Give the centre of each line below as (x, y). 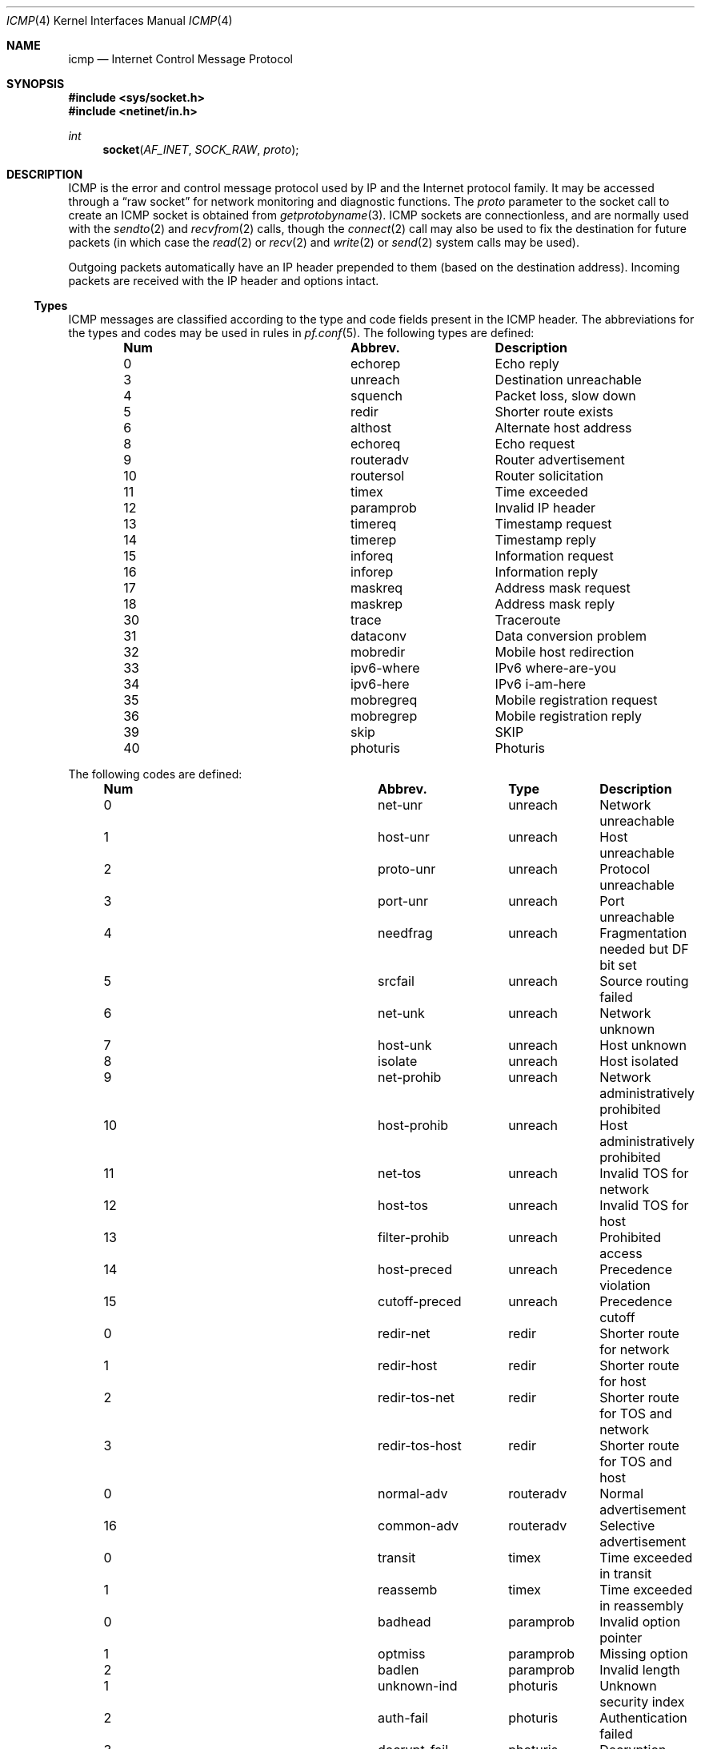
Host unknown (643, 1045)
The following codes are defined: (155, 774)
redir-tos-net (417, 1397)
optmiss (402, 1654)
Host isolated (639, 1061)
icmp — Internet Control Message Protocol (180, 59)
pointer (621, 1638)
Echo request (535, 444)
